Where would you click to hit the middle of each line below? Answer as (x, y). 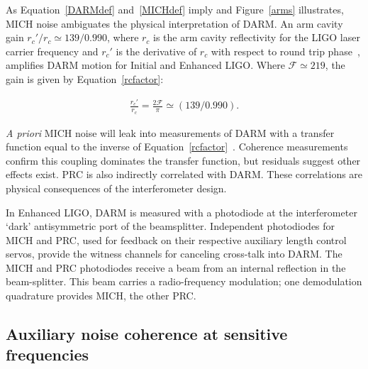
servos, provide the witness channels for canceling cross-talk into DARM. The (174, 254)
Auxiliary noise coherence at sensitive (147, 334)
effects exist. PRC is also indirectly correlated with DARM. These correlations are (184, 174)
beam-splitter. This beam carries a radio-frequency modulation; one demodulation (184, 281)
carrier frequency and (52, 51)
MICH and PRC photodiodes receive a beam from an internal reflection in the (176, 267)
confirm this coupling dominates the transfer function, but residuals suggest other (183, 160)
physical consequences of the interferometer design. (116, 188)
